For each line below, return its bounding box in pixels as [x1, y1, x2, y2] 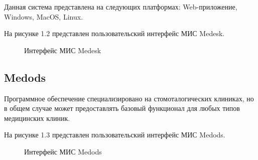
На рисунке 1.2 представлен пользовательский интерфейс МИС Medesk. [4, 28, 225, 39]
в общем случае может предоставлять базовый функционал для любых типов [4, 103, 240, 113]
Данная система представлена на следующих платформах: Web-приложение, [4, 2, 237, 12]
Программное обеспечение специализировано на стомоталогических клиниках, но [4, 93, 254, 103]
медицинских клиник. [4, 112, 70, 123]
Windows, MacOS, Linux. [4, 11, 83, 22]
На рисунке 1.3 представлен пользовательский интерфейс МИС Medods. [4, 129, 225, 140]
